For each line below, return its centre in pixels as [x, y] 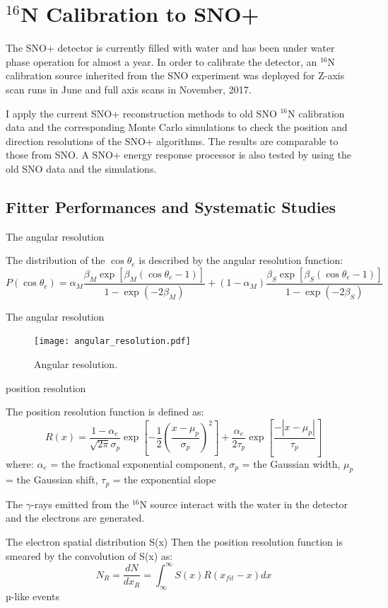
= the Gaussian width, [291, 463]
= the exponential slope [164, 480]
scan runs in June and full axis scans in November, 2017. [129, 89]
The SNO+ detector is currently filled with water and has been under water [170, 48]
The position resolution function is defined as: [105, 412]
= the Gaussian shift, [52, 480]
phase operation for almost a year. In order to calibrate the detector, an [161, 61]
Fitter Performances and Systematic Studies [171, 206]
